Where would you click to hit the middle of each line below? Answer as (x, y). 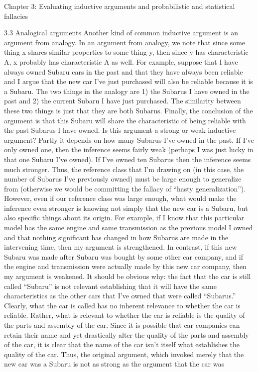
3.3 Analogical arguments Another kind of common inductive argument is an (121, 33)
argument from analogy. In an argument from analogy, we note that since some (125, 42)
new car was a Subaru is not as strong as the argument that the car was (114, 364)
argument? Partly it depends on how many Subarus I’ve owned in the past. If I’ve (129, 139)
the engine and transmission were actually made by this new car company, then (125, 266)
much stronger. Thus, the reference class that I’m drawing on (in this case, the (124, 169)
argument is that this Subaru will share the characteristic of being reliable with (125, 120)
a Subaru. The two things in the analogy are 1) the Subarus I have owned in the (127, 91)
